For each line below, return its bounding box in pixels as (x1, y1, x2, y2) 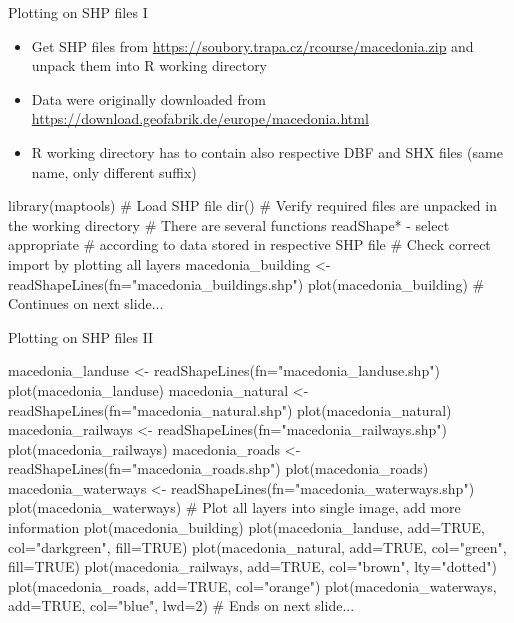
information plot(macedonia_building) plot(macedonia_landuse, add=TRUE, (8, 517, 485, 538)
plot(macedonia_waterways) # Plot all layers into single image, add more (8, 497, 461, 518)
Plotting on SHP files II (8, 326, 154, 347)
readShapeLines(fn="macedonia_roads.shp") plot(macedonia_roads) (8, 458, 429, 479)
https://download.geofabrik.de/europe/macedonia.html (31, 108, 369, 129)
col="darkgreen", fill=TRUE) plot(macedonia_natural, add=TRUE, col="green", (8, 536, 507, 557)
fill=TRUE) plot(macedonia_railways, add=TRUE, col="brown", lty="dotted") (8, 556, 497, 577)
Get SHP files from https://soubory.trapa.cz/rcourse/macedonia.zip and (31, 35, 474, 56)
